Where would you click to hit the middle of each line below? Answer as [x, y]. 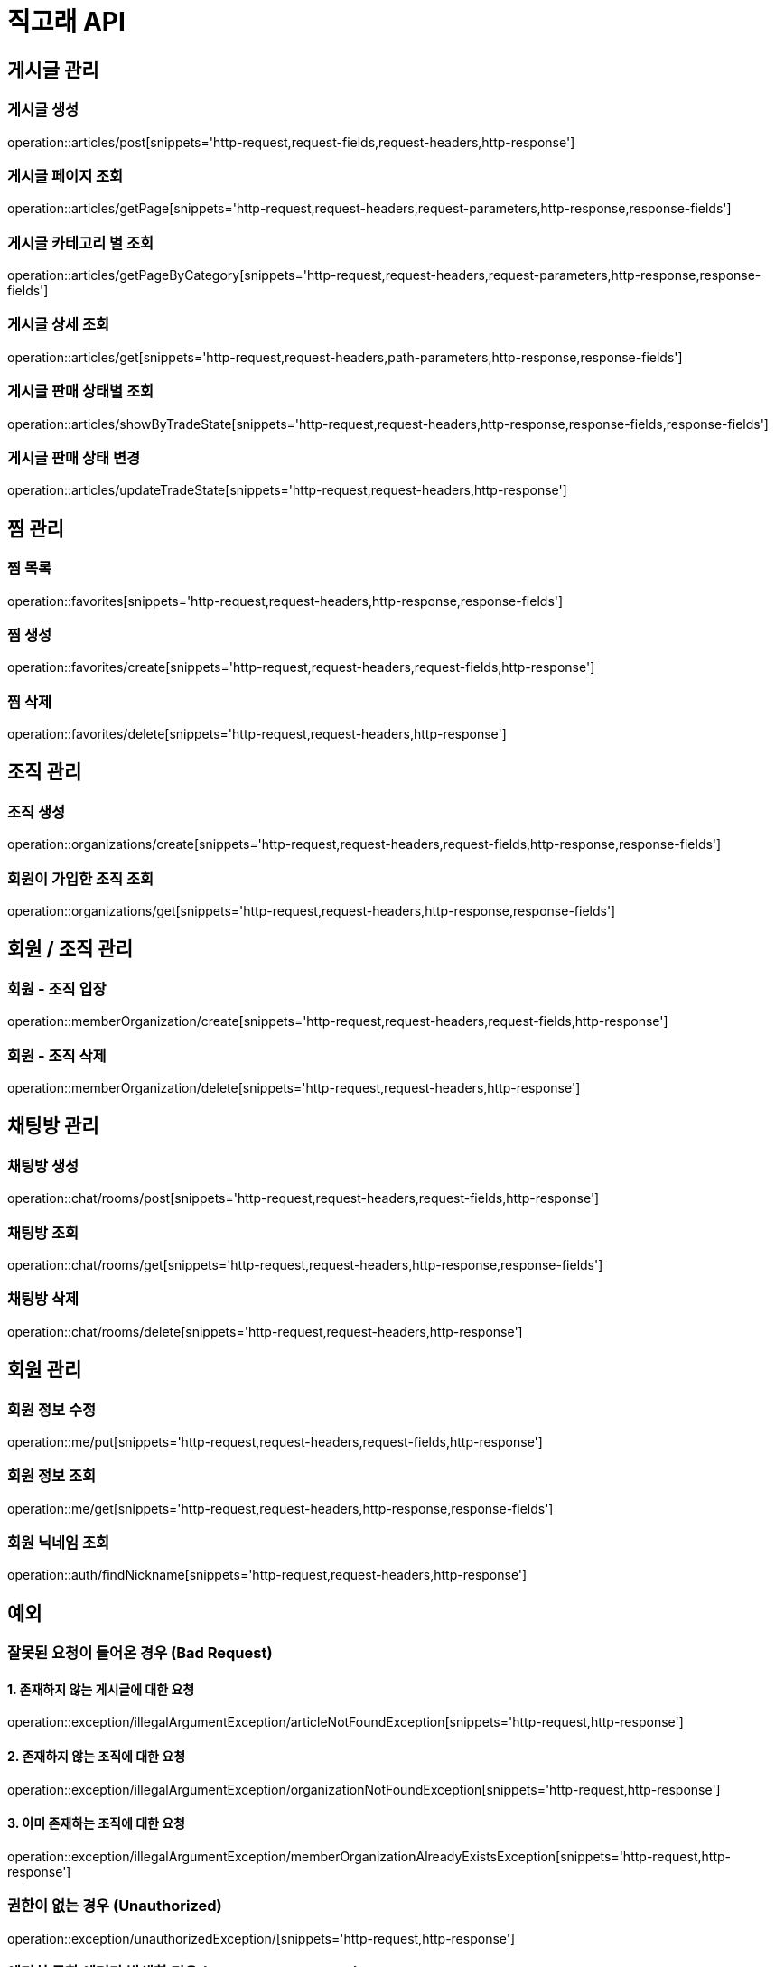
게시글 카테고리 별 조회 [81, 242]
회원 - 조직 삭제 [57, 1055]
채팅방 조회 [43, 1232]
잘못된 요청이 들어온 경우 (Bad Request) [140, 1653]
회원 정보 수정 [52, 1409]
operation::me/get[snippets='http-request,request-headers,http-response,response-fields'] [280, 1508]
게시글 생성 [43, 110]
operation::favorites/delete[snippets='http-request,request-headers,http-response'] [257, 734]
